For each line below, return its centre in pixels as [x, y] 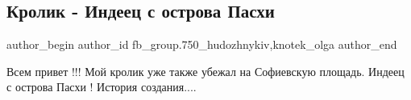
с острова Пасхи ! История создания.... [102, 87]
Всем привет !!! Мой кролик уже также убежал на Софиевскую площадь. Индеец [205, 71]
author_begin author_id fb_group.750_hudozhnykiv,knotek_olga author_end [202, 44]
